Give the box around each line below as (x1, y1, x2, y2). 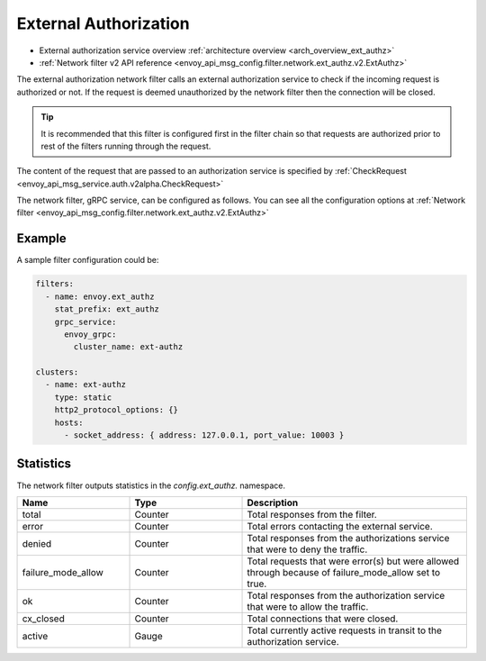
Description (247, 496, 299, 509)
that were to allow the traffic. (247, 600, 369, 612)
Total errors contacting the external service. (247, 520, 434, 532)
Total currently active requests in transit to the (247, 624, 443, 637)
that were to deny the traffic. (247, 543, 368, 556)
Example (16, 231, 67, 247)
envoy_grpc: (64, 329, 117, 340)
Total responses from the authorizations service (247, 531, 450, 544)
